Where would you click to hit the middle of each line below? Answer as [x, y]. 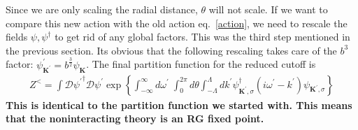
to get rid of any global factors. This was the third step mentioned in [202, 37]
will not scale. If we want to [268, 9]
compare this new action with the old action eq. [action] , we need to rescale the [177, 23]
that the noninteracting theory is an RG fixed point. [135, 118]
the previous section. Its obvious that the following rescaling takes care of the [171, 50]
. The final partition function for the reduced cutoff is [201, 64]
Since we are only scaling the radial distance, [102, 9]
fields [17, 37]
